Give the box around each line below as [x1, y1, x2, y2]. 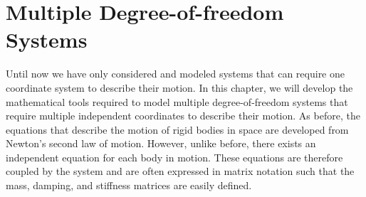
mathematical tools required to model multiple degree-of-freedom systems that [6, 94, 348, 109]
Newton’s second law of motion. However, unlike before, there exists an [6, 136, 316, 151]
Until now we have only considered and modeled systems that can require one [6, 66, 345, 81]
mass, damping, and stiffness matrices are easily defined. [6, 178, 252, 193]
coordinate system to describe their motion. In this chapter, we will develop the [6, 80, 353, 95]
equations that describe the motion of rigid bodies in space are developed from [6, 122, 349, 137]
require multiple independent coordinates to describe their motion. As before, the [6, 108, 360, 123]
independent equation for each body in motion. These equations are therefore [6, 149, 343, 164]
